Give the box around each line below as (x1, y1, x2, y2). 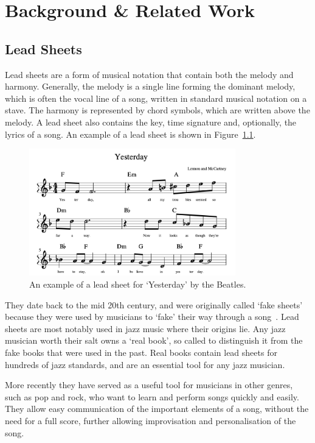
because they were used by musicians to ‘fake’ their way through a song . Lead (5, 310, 299, 323)
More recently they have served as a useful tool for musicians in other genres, (5, 378, 293, 391)
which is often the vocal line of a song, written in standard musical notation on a (5, 91, 307, 104)
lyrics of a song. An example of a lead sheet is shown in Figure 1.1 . (5, 127, 256, 140)
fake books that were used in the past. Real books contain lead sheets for (5, 346, 277, 358)
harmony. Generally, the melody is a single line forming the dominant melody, (5, 80, 296, 93)
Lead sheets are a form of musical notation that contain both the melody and (5, 68, 294, 80)
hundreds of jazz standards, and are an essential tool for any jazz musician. (5, 358, 285, 370)
